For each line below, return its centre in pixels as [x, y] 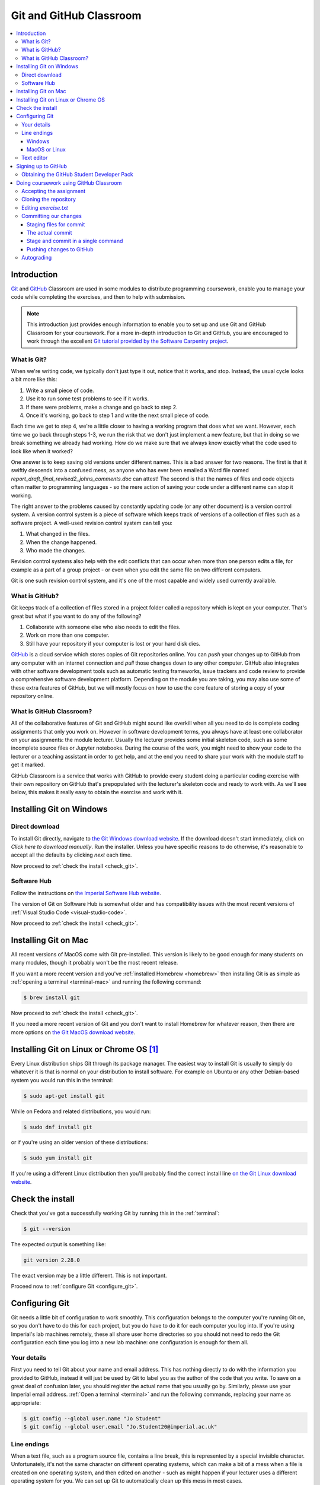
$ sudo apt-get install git [64, 1096]
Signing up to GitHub [42, 166]
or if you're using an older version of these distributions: [79, 1142]
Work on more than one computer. [68, 635]
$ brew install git [52, 998]
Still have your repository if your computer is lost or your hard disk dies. [113, 643]
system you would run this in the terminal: [62, 1080]
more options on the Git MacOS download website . [73, 1032]
